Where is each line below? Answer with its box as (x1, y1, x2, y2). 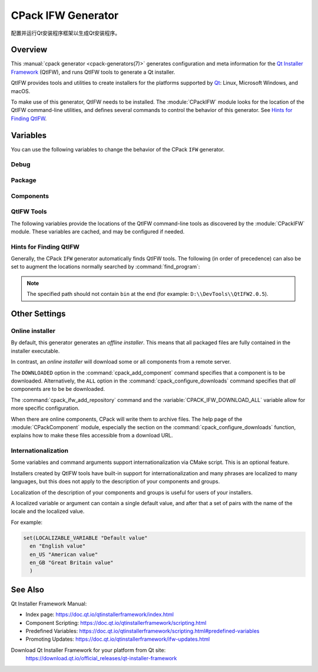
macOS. (11, 87, 31, 94)
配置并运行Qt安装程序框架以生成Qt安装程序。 (11, 29, 121, 37)
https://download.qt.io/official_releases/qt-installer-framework (25, 655, 177, 662)
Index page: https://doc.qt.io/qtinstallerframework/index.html (25, 611, 174, 618)
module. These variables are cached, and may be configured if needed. (11, 228, 185, 235)
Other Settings (11, 309, 66, 319)
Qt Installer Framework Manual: (11, 600, 87, 607)
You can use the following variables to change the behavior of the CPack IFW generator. (11, 146, 225, 153)
